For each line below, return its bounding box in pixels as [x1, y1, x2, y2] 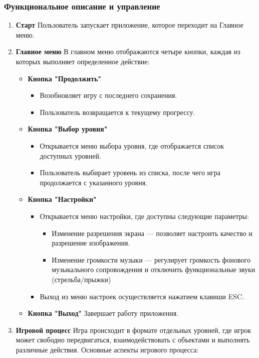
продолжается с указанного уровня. [40, 177, 148, 187]
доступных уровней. [40, 150, 101, 161]
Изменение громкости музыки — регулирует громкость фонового [52, 254, 251, 265]
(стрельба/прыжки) [52, 274, 111, 284]
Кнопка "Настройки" [28, 194, 97, 204]
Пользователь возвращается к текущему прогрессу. [40, 106, 195, 117]
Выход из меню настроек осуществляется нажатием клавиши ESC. [40, 291, 244, 301]
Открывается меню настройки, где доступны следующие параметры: [40, 210, 249, 221]
